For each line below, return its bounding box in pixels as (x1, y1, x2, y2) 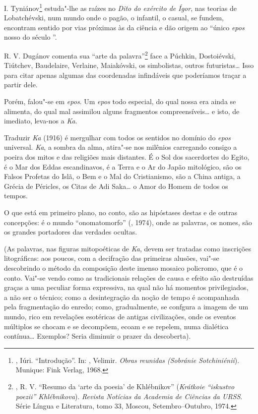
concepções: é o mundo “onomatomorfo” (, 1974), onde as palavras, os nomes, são (4, 217, 252, 227)
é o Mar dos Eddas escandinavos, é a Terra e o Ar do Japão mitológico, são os (4, 161, 242, 172)
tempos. (4, 190, 28, 201)
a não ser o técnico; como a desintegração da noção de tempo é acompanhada (4, 292, 240, 302)
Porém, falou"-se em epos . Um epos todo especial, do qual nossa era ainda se (4, 96, 236, 107)
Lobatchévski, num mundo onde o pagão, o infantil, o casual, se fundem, (4, 12, 224, 23)
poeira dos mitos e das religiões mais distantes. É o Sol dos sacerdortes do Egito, (4, 152, 250, 162)
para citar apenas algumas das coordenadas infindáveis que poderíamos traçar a (4, 69, 247, 80)
